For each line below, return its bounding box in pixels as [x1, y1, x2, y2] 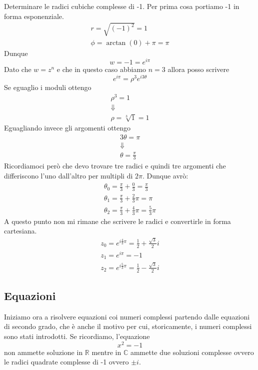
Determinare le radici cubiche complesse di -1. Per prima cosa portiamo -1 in [4, 1, 239, 11]
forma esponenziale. [4, 10, 64, 21]
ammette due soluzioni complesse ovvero [130, 346, 254, 357]
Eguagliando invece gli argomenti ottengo [4, 122, 131, 133]
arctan [106, 39, 126, 46]
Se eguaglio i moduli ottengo [4, 82, 91, 92]
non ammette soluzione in [4, 346, 83, 357]
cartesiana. [4, 225, 37, 236]
